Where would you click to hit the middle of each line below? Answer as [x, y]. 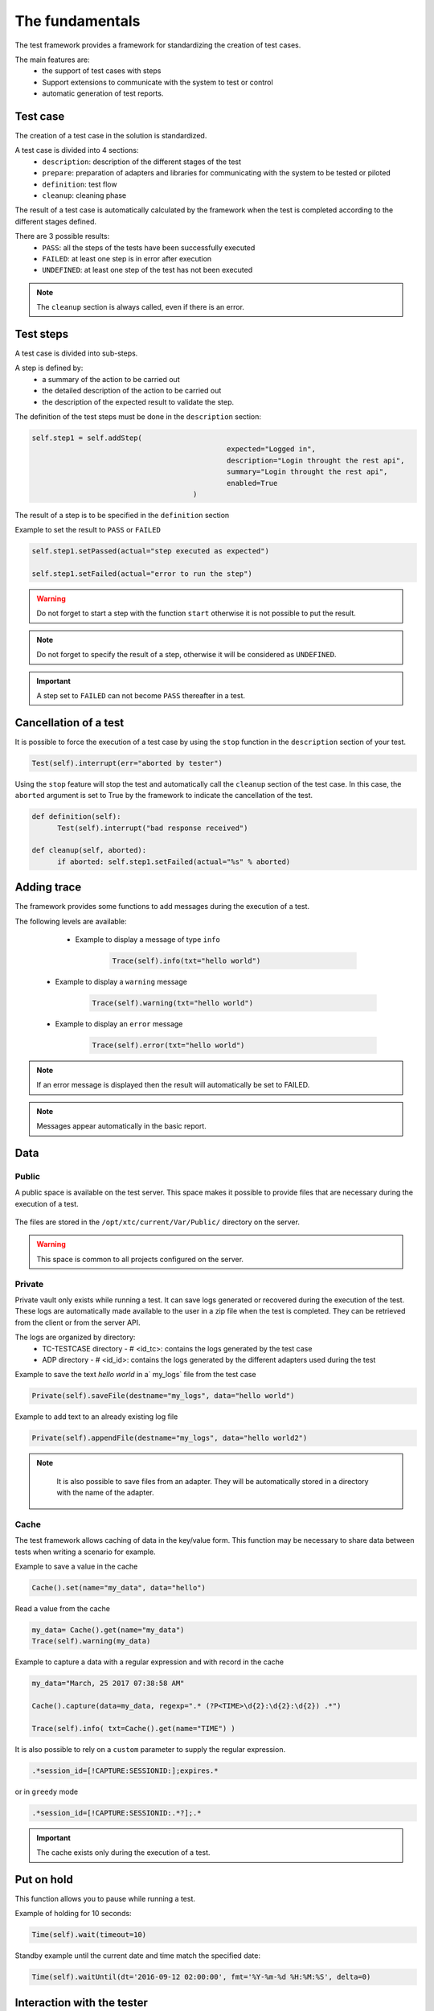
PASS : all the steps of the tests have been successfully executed [149, 247]
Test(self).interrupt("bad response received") [153, 828]
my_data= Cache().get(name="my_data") [108, 1630]
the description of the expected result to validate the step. [138, 401]
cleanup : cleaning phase [84, 195]
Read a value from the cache [62, 1608]
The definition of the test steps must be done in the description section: [138, 416]
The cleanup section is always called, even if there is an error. [141, 307]
